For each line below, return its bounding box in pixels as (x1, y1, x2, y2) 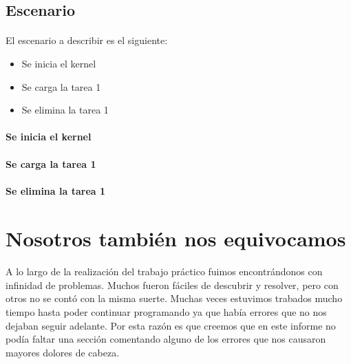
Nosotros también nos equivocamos (6, 224, 346, 252)
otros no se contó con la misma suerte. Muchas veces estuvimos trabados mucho (6, 291, 343, 306)
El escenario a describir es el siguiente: (6, 33, 168, 47)
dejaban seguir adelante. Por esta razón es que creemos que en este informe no (6, 318, 336, 332)
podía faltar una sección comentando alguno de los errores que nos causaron (6, 332, 326, 346)
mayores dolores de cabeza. (6, 345, 120, 359)
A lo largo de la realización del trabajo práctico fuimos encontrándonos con (6, 264, 323, 279)
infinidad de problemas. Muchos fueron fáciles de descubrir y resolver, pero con (6, 277, 339, 292)
